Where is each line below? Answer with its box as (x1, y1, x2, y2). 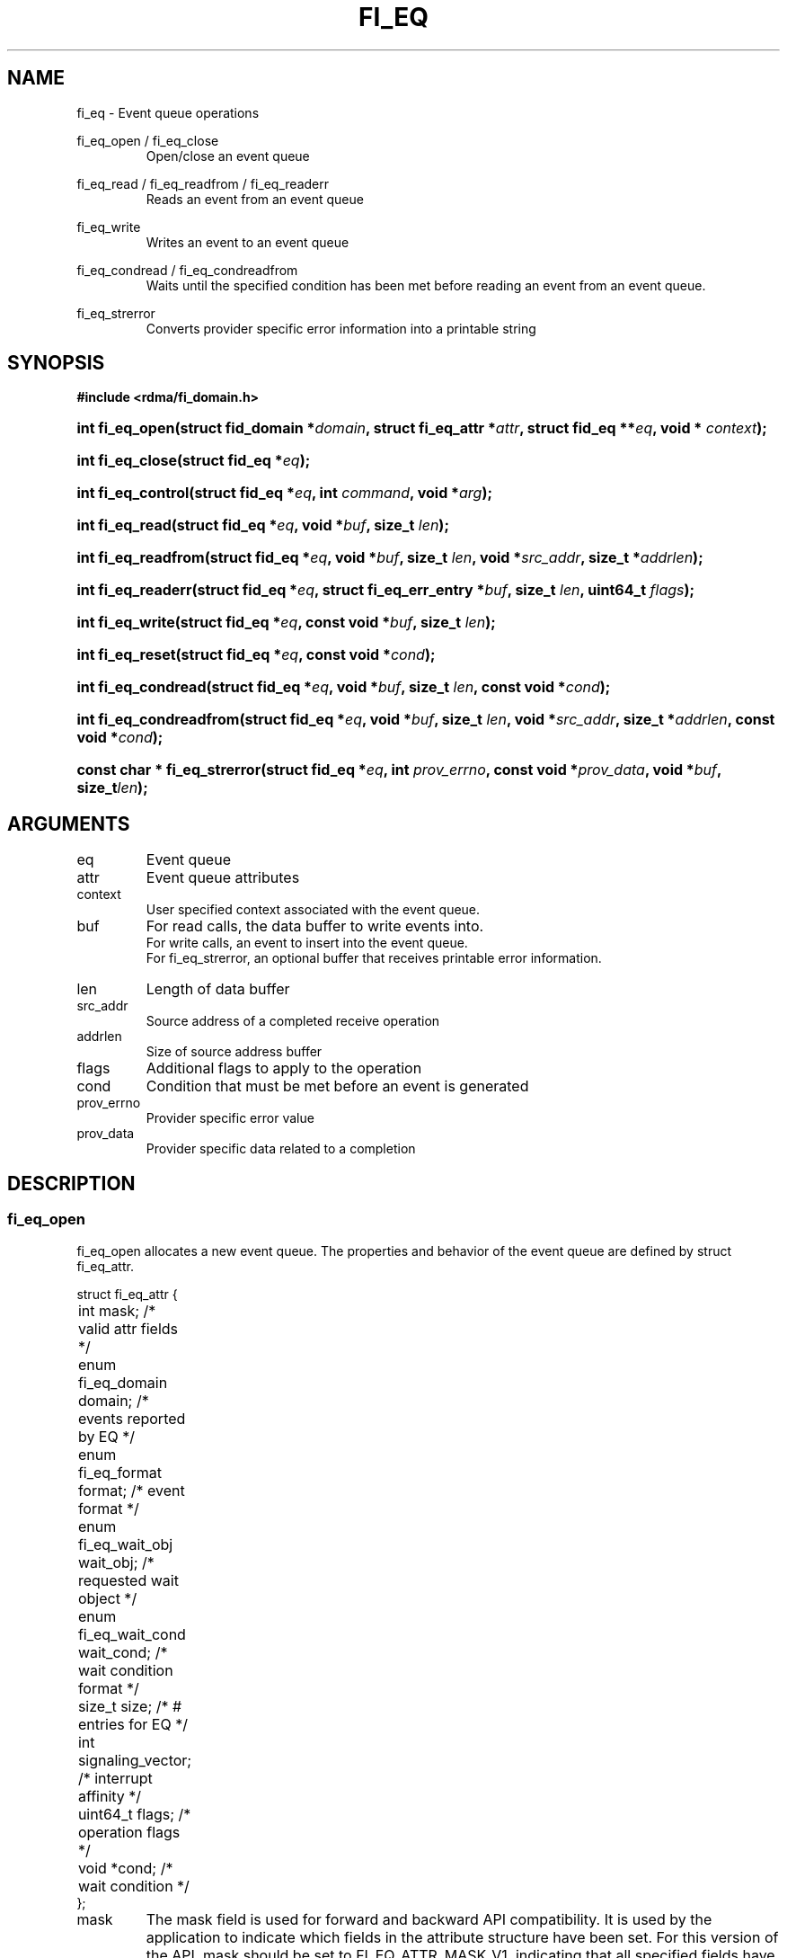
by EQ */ (77, 1427, 135, 1446)
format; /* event (77, 1481, 185, 1500)
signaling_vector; (77, 1750, 192, 1769)
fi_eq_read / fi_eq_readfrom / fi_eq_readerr (76, 175, 329, 191)
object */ (77, 1589, 137, 1607)
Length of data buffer (146, 980, 290, 999)
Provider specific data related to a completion (146, 1141, 416, 1157)
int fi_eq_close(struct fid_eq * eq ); (76, 451, 311, 470)
